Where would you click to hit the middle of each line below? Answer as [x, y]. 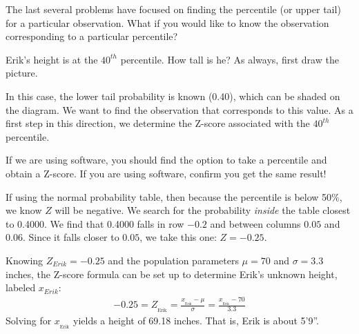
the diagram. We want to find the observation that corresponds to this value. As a [179, 109]
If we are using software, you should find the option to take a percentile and [166, 160]
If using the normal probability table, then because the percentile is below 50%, [174, 196]
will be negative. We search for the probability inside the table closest [203, 210]
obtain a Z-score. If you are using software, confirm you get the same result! [166, 173]
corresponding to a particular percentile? [92, 36]
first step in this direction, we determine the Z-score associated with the [158, 123]
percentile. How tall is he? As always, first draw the [230, 59]
